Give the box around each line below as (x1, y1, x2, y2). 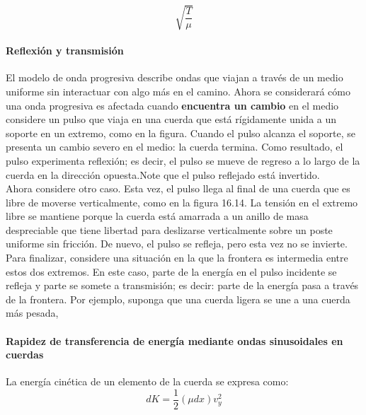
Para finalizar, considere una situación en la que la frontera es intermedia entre (6, 250, 348, 265)
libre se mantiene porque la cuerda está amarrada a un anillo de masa (6, 209, 309, 223)
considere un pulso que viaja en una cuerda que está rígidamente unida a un (6, 112, 337, 127)
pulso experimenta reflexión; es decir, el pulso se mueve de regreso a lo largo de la (6, 153, 360, 168)
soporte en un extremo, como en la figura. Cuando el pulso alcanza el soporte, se (6, 125, 355, 140)
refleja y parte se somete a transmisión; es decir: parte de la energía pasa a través (6, 278, 359, 293)
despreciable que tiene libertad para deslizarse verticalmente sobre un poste (6, 222, 333, 237)
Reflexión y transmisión (6, 43, 124, 58)
